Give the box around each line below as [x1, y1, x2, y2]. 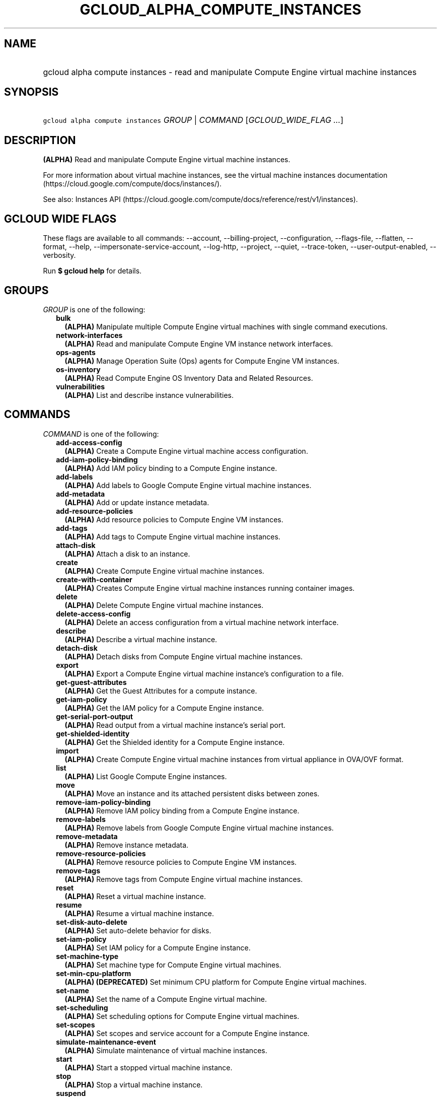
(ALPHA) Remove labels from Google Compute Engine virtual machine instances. [64, 823, 334, 832]
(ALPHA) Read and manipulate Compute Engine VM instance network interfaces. [64, 339, 333, 348]
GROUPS [4, 284, 49, 297]
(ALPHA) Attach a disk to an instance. [64, 549, 190, 558]
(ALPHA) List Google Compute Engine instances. [64, 772, 227, 781]
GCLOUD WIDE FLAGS [4, 212, 117, 225]
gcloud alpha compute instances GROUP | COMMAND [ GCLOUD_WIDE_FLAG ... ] [43, 115, 344, 125]
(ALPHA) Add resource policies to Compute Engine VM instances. [64, 515, 283, 524]
